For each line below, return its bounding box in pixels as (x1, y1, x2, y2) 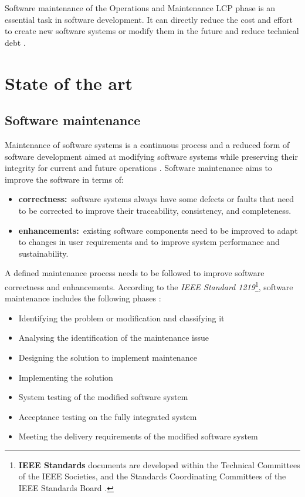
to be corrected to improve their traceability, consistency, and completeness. (18, 204, 292, 216)
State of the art (5, 70, 133, 95)
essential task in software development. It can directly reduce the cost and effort (5, 13, 293, 25)
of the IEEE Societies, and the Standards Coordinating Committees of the (18, 470, 286, 482)
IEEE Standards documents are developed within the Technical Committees (18, 458, 300, 471)
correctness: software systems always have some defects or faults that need (18, 193, 294, 205)
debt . (5, 36, 26, 48)
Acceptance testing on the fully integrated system (18, 410, 197, 422)
